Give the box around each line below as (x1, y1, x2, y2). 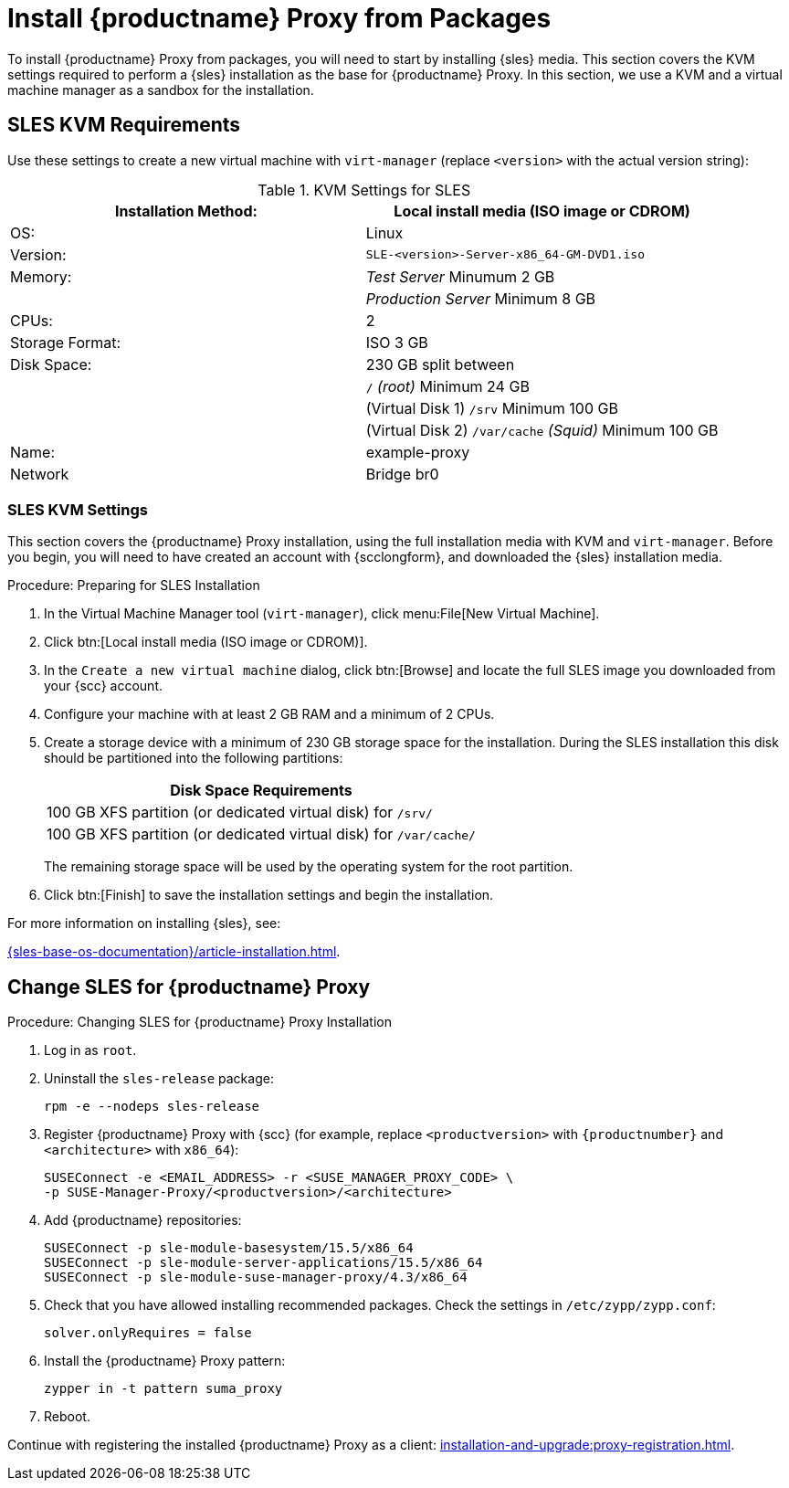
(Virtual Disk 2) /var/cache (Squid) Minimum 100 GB (365, 420, 719, 439)
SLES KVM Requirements (7, 113, 241, 137)
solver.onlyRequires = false (44, 1325, 252, 1341)
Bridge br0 (365, 464, 439, 483)
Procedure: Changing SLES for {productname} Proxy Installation (7, 1014, 392, 1030)
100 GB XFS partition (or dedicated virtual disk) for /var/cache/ (47, 825, 476, 844)
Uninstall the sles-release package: (44, 1071, 274, 1087)
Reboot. (44, 1409, 90, 1425)
